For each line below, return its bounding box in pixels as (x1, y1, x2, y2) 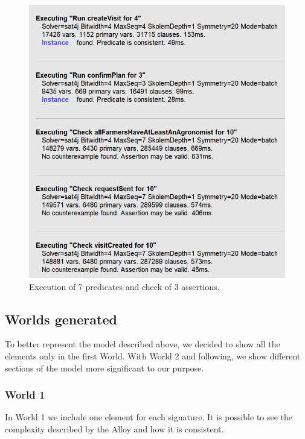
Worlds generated (5, 309, 117, 328)
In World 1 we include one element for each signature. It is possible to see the (5, 411, 293, 423)
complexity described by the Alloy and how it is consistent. (5, 423, 224, 435)
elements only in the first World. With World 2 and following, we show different (5, 350, 301, 362)
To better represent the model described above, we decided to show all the (5, 338, 280, 350)
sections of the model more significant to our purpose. (5, 361, 204, 374)
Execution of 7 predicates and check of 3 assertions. (29, 280, 220, 292)
